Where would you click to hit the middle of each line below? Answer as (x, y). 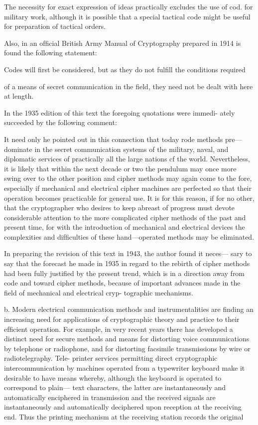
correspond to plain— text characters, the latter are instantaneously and (115, 387)
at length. (19, 96)
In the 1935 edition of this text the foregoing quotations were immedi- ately (120, 112)
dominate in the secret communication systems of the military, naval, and (116, 149)
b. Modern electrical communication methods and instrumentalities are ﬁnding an (129, 309)
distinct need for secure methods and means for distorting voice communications (127, 339)
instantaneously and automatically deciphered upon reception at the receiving (123, 407)
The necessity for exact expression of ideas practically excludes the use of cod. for (129, 6)
